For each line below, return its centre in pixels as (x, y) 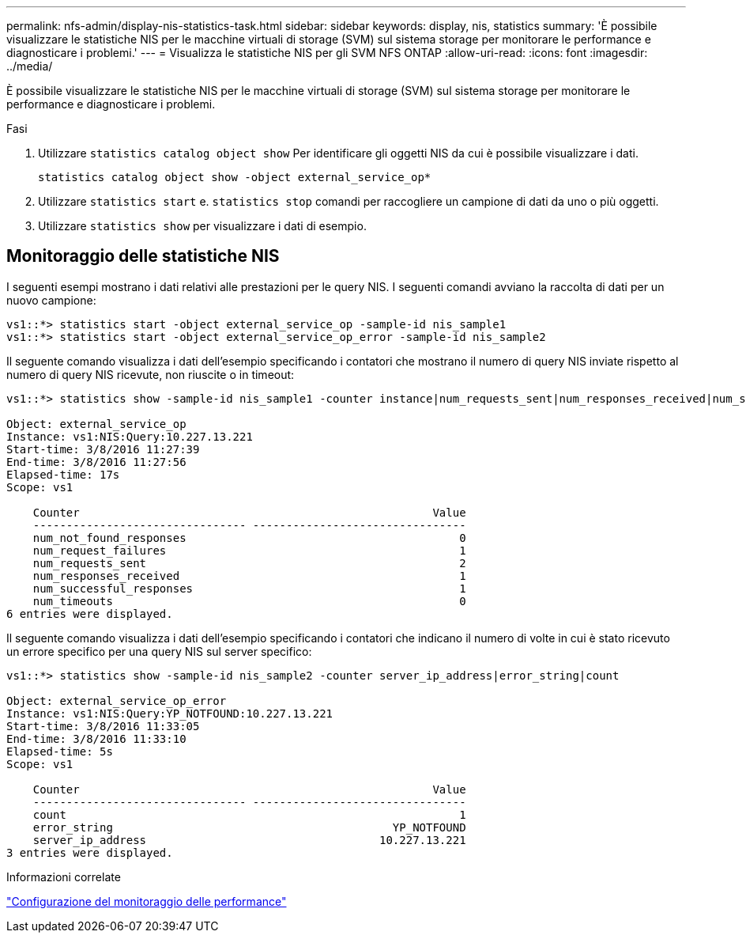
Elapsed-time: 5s (60, 751)
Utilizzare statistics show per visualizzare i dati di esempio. (202, 226)
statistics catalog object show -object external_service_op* (235, 177)
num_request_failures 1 (249, 550)
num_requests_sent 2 (249, 563)
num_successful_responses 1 (249, 588)
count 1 (249, 814)
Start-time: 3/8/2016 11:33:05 (103, 726)
